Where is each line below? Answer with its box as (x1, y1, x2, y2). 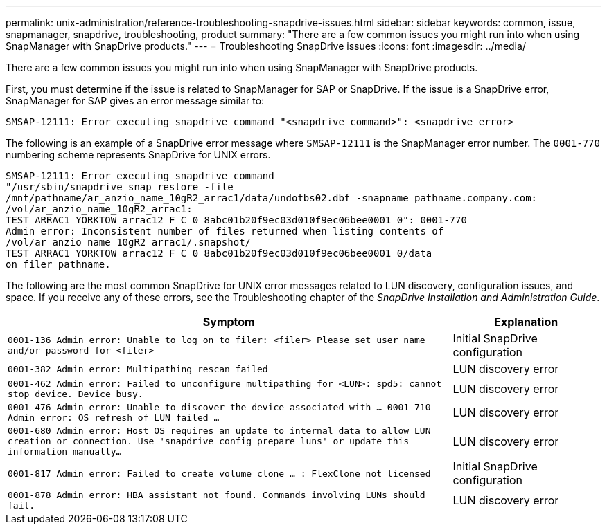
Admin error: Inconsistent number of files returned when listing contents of (6, 226, 444, 237)
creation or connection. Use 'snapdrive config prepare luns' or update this (8, 436, 410, 446)
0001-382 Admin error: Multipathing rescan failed (8, 363, 268, 374)
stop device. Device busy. (8, 389, 143, 399)
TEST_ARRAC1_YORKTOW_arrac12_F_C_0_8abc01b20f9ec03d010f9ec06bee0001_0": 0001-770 (6, 214, 467, 226)
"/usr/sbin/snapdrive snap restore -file (6, 181, 234, 192)
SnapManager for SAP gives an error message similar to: (6, 95, 265, 107)
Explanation (494, 315, 558, 329)
